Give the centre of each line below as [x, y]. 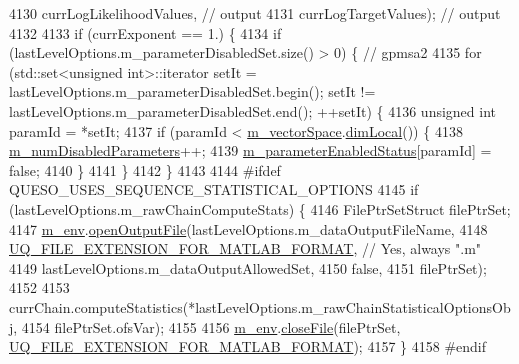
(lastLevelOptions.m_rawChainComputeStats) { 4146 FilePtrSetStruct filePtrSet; [260, 208]
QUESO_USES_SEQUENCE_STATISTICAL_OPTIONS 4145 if [214, 189]
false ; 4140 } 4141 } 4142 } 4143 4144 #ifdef [145, 169]
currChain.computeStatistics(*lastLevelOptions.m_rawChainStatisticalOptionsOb [260, 306]
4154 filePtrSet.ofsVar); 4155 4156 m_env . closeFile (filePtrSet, [211, 326]
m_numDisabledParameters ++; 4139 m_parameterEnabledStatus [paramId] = [250, 150]
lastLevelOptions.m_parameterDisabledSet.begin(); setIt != [192, 91]
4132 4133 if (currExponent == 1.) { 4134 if [145, 32]
